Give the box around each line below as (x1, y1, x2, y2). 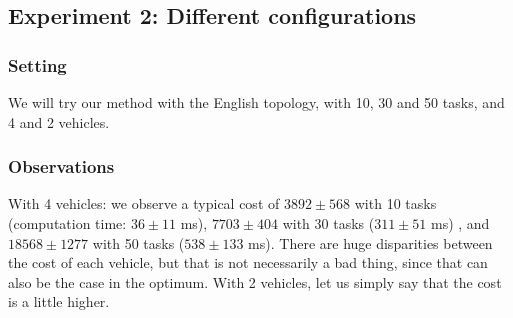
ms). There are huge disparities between (248, 232, 493, 253)
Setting (8, 52, 67, 77)
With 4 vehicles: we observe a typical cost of (8, 193, 280, 214)
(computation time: (8, 213, 127, 233)
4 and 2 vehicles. (8, 111, 110, 132)
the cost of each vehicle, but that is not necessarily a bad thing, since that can (8, 252, 488, 273)
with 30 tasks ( (282, 213, 375, 233)
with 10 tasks (354, 193, 437, 214)
